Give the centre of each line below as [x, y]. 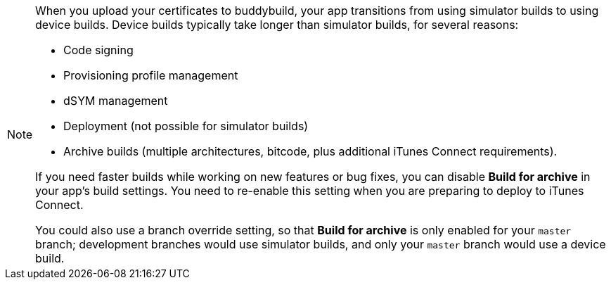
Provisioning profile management [151, 75]
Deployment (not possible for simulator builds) [186, 126]
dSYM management [116, 101]
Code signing [98, 50]
